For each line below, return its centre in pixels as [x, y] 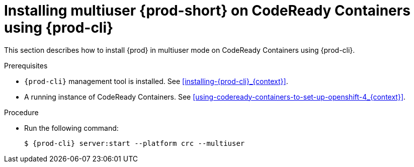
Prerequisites [26, 65]
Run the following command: [71, 128]
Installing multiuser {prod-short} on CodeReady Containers [207, 11]
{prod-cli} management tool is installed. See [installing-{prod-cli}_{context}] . [156, 81]
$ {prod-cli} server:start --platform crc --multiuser [135, 143]
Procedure [21, 112]
